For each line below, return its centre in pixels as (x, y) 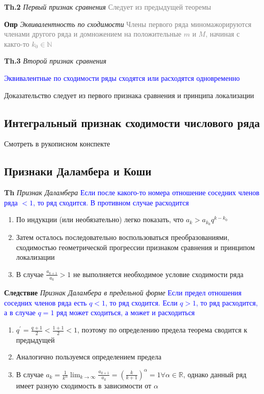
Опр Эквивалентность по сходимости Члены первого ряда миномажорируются (128, 24)
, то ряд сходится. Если (141, 302)
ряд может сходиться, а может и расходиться (126, 312)
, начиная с (223, 34)
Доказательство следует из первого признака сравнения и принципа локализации (129, 95)
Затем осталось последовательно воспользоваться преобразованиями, (123, 237)
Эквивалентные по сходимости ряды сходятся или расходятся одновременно (122, 78)
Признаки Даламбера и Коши (78, 171)
